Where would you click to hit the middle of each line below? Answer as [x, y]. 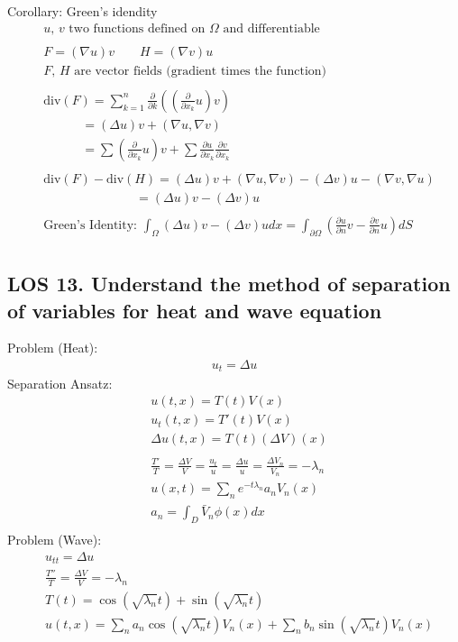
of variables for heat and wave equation [195, 310]
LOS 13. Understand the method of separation [229, 284]
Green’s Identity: [90, 225]
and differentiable [271, 28]
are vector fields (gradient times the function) [201, 71]
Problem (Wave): [55, 540]
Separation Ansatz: [60, 383]
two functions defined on [137, 28]
